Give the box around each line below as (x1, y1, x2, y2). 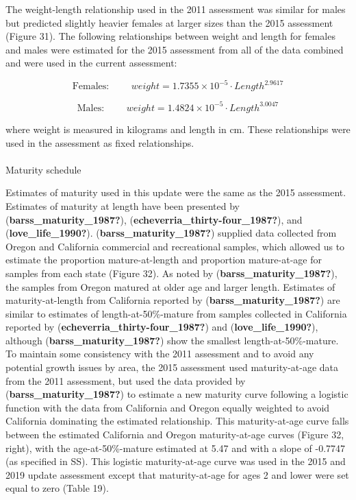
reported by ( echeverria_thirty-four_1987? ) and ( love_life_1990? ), (5, 320, 318, 334)
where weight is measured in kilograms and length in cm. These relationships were (5, 121, 351, 136)
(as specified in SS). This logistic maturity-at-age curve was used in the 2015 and (5, 454, 346, 468)
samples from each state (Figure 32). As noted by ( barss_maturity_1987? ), (5, 265, 338, 280)
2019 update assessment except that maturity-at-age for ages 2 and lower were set (5, 467, 349, 481)
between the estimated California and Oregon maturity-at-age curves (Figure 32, (5, 427, 344, 442)
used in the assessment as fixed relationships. (5, 135, 194, 150)
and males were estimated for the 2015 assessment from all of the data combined (5, 42, 344, 56)
